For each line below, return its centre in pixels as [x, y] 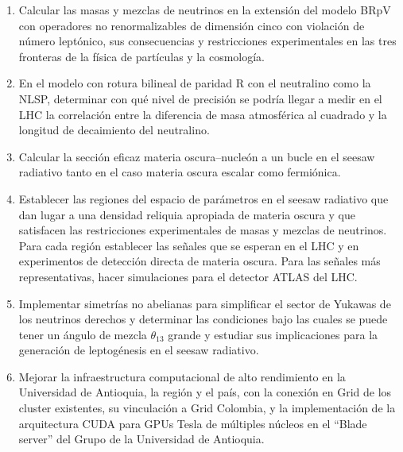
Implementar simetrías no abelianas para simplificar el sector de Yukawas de [205, 303]
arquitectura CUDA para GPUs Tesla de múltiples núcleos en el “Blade [193, 423]
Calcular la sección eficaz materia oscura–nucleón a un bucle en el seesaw [197, 156]
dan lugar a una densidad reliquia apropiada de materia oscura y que [187, 214]
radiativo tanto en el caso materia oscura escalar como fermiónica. [180, 172]
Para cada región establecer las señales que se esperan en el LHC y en [189, 245]
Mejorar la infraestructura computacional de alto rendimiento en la [182, 376]
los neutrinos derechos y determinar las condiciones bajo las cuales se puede [203, 319]
